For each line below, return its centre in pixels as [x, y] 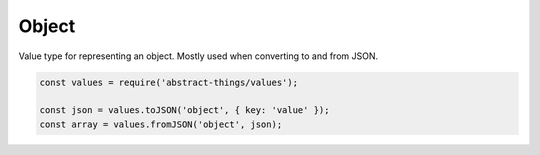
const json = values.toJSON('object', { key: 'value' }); [184, 110]
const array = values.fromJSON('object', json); [161, 124]
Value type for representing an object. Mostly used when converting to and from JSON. [198, 56]
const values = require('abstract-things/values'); [169, 82]
